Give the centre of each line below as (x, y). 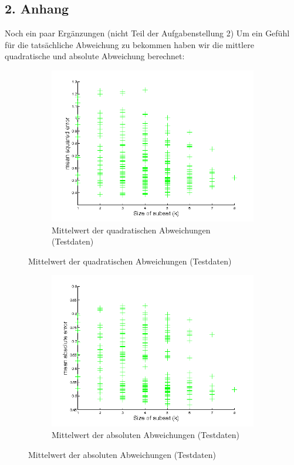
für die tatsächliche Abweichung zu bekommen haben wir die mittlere (129, 44)
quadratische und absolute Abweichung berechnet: (95, 56)
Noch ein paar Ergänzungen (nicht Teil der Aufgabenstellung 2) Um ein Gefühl (147, 33)
